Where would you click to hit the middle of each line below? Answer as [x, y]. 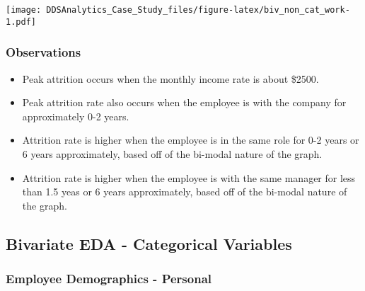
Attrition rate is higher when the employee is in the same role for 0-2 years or [191, 140]
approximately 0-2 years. [76, 116]
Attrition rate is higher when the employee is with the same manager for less [189, 177]
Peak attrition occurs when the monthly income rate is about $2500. [170, 78]
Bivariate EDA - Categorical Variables [149, 243]
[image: [24, 10]
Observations [44, 52]
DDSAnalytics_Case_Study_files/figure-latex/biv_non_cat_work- [198, 10]
